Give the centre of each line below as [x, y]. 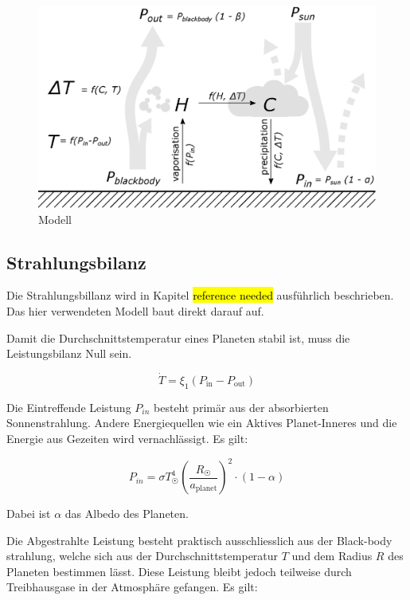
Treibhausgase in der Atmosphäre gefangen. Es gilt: [132, 587]
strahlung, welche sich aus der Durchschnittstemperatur [143, 556]
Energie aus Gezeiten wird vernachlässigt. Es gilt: [127, 438]
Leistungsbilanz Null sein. [69, 353]
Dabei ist [29, 514]
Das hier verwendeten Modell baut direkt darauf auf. [135, 310]
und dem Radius [332, 556]
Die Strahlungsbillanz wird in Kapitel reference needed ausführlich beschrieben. [200, 295]
